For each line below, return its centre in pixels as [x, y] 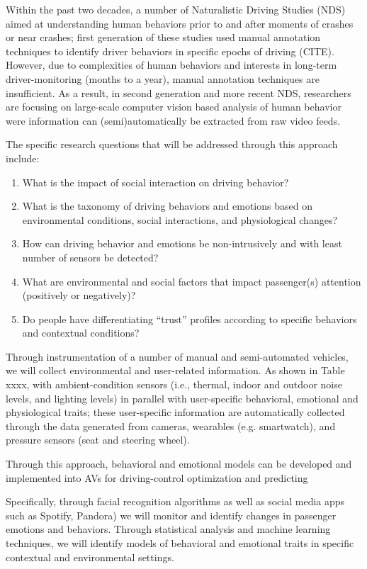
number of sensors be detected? [90, 257]
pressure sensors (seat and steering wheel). [98, 440]
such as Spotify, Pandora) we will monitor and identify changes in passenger [171, 515]
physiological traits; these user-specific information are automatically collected [175, 412]
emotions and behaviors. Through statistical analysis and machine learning [168, 529]
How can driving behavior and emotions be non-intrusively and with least [182, 243]
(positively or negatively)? [79, 295]
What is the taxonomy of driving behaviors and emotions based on [167, 206]
